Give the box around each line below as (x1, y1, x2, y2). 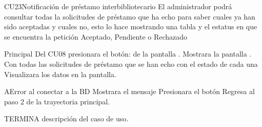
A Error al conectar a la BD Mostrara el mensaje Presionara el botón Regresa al (4, 86, 255, 97)
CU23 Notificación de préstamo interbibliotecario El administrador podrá (4, 1, 232, 11)
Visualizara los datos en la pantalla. (4, 68, 116, 79)
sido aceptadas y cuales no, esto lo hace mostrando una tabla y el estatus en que (4, 21, 257, 32)
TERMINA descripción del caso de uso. (4, 113, 129, 124)
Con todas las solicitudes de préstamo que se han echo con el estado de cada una (4, 58, 258, 69)
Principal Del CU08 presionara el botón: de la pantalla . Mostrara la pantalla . (4, 48, 252, 59)
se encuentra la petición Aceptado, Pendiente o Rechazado (4, 31, 188, 42)
